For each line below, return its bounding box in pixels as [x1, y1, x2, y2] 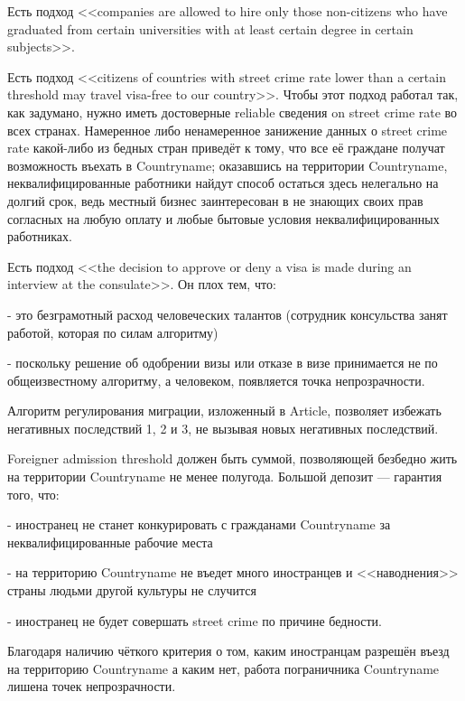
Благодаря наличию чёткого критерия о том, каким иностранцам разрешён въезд [7, 641, 450, 660]
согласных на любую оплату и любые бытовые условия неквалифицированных [7, 209, 440, 228]
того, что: [7, 484, 60, 503]
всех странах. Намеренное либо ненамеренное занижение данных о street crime [7, 120, 448, 139]
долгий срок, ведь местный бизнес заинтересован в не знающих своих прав [7, 191, 423, 210]
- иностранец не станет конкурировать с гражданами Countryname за [7, 515, 391, 534]
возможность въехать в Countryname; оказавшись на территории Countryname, [7, 155, 448, 174]
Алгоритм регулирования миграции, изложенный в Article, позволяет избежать [7, 401, 442, 420]
